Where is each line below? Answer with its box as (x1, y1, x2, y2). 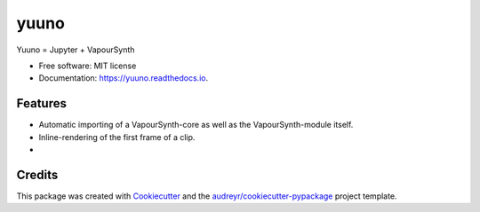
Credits (16, 167, 59, 182)
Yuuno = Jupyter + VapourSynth (16, 44, 135, 55)
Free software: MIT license (38, 60, 137, 71)
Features (16, 96, 67, 111)
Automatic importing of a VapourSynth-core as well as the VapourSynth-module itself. (38, 120, 354, 130)
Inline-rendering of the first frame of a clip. (38, 131, 196, 142)
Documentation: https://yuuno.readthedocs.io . (38, 73, 209, 83)
